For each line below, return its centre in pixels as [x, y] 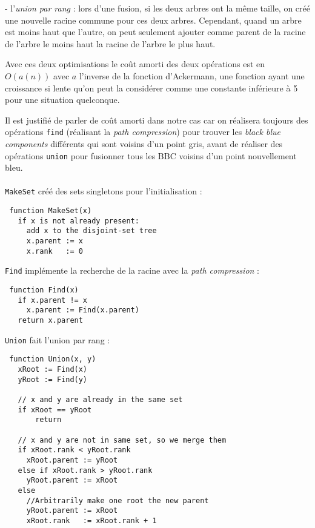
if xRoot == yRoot [55, 410]
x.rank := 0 [55, 251]
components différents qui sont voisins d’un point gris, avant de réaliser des [144, 144]
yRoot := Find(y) [53, 379]
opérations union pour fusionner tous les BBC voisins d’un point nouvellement [151, 155]
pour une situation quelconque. [62, 100]
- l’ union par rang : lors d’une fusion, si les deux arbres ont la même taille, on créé [158, 8]
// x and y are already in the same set [100, 399]
